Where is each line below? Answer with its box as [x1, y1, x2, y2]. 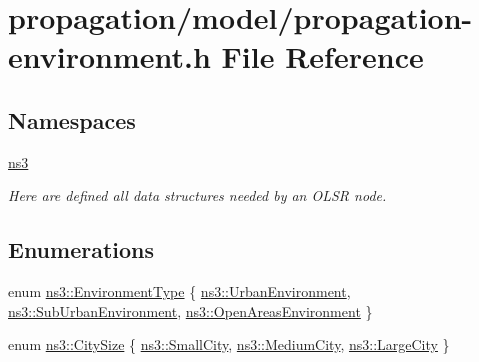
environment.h [8, 36, 211, 77]
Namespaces [8, 104, 136, 135]
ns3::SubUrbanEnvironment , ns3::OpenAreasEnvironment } [8, 300, 373, 321]
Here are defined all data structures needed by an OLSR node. [8, 185, 387, 206]
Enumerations [8, 234, 155, 265]
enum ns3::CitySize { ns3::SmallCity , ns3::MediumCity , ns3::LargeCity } [8, 334, 450, 355]
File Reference [221, 36, 424, 77]
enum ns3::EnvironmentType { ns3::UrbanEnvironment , [8, 281, 351, 302]
